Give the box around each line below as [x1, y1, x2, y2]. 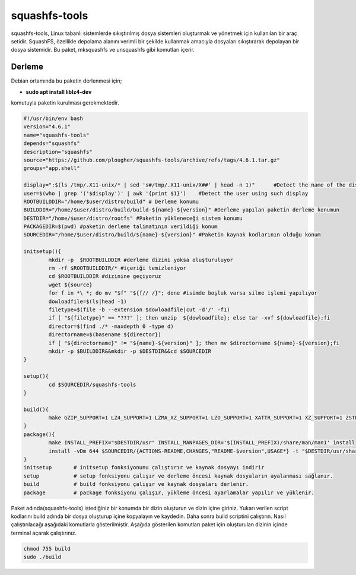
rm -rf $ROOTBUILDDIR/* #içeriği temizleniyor [48, 265, 186, 271]
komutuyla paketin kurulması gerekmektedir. [11, 99, 120, 106]
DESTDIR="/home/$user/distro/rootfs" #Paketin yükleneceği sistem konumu [23, 214, 243, 222]
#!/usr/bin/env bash [23, 115, 83, 122]
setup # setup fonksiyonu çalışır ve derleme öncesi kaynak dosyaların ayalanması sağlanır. [23, 472, 333, 479]
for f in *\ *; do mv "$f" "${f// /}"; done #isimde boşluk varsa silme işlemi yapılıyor [48, 290, 317, 296]
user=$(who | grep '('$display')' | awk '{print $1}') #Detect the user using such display [23, 190, 309, 197]
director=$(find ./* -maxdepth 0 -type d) [48, 323, 174, 330]
